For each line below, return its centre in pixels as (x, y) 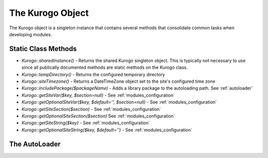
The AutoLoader (35, 144)
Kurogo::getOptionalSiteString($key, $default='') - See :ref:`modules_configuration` (107, 130)
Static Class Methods (43, 49)
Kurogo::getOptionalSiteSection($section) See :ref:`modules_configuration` (99, 116)
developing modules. (31, 34)
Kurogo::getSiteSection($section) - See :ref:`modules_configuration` (91, 109)
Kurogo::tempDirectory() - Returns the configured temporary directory (93, 74)
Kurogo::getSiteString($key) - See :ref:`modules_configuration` (86, 123)
